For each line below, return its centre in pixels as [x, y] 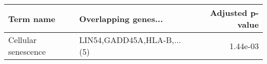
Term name [32, 18]
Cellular [23, 40]
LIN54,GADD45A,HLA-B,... [130, 40]
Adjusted [228, 13]
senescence [27, 51]
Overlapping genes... [121, 18]
